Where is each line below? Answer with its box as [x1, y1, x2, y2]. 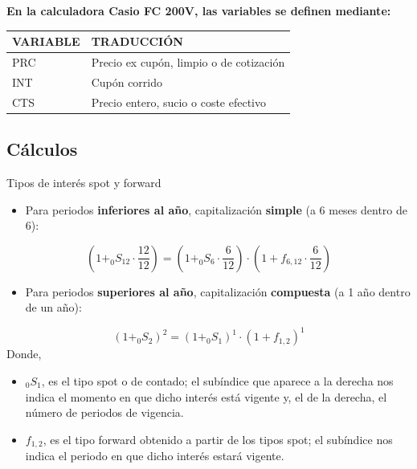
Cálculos [6, 137, 78, 161]
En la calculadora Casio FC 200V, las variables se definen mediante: [6, 2, 391, 18]
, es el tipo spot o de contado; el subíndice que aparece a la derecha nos [41, 372, 394, 389]
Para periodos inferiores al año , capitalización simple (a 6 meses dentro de [25, 201, 407, 218]
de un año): [25, 299, 82, 316]
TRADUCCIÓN [91, 33, 183, 50]
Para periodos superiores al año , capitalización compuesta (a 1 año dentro [25, 283, 411, 300]
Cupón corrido [91, 73, 163, 90]
